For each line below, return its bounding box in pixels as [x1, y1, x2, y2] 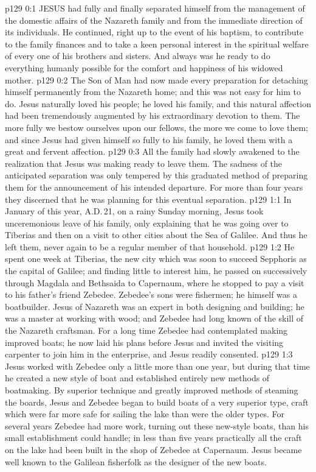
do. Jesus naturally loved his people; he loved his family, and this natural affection [5, 97, 311, 110]
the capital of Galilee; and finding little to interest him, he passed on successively [5, 264, 307, 277]
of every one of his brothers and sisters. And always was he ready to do [5, 49, 270, 62]
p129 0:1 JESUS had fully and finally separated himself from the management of [5, 2, 305, 14]
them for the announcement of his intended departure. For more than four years [5, 180, 303, 193]
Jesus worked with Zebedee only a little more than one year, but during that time [5, 359, 310, 372]
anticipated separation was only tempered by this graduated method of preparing [5, 169, 308, 181]
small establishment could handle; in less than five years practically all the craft [5, 431, 302, 444]
